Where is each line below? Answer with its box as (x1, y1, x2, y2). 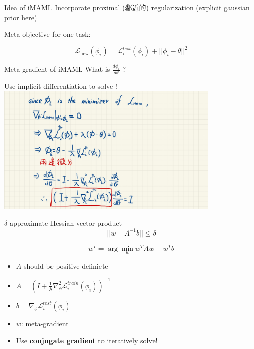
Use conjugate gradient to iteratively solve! (16, 335, 158, 345)
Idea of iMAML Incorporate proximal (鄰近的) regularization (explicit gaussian (4, 2, 250, 12)
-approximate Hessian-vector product (7, 218, 122, 228)
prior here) (4, 12, 37, 22)
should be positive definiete (23, 260, 108, 271)
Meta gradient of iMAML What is (4, 64, 110, 74)
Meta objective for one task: (4, 29, 91, 39)
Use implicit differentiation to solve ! (4, 81, 117, 91)
